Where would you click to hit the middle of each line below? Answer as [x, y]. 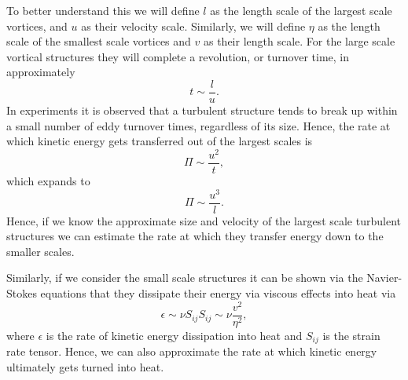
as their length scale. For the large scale [299, 41]
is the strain [351, 335]
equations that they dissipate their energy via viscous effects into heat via [218, 293]
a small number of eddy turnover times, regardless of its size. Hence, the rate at [198, 125]
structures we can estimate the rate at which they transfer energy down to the [195, 236]
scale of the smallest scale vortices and [99, 41]
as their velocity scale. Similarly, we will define [193, 26]
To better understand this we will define [103, 10]
